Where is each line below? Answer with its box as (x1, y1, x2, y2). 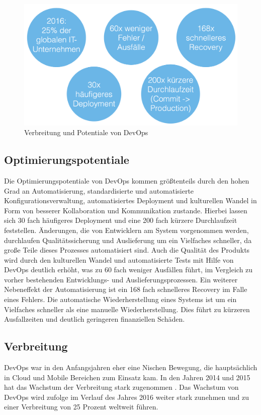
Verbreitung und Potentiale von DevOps (24, 127, 148, 138)
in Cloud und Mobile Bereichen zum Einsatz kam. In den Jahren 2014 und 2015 (4, 372, 250, 382)
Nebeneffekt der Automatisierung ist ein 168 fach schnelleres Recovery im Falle (4, 284, 247, 294)
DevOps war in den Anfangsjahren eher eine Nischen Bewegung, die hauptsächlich (4, 362, 257, 373)
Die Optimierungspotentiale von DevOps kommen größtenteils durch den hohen (4, 175, 249, 186)
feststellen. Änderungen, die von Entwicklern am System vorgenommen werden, (4, 224, 249, 235)
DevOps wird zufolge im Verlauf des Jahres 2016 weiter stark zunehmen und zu (4, 391, 249, 402)
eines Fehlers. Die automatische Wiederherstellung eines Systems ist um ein (4, 294, 237, 305)
